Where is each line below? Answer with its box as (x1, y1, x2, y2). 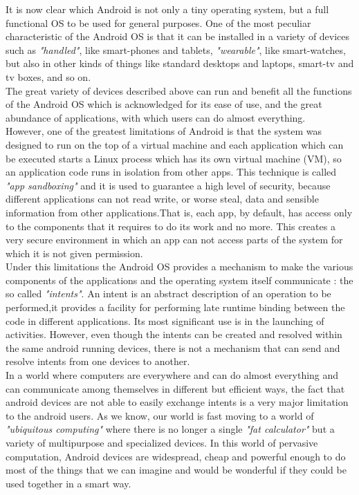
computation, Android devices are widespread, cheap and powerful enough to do (6, 449, 346, 463)
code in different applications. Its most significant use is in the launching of (6, 313, 324, 328)
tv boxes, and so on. (6, 69, 91, 84)
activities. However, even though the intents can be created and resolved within (6, 327, 342, 342)
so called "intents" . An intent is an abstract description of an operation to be (6, 286, 331, 301)
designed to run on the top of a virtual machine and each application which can (6, 137, 344, 151)
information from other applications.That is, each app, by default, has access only (6, 205, 353, 219)
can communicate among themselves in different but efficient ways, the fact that (6, 381, 345, 395)
